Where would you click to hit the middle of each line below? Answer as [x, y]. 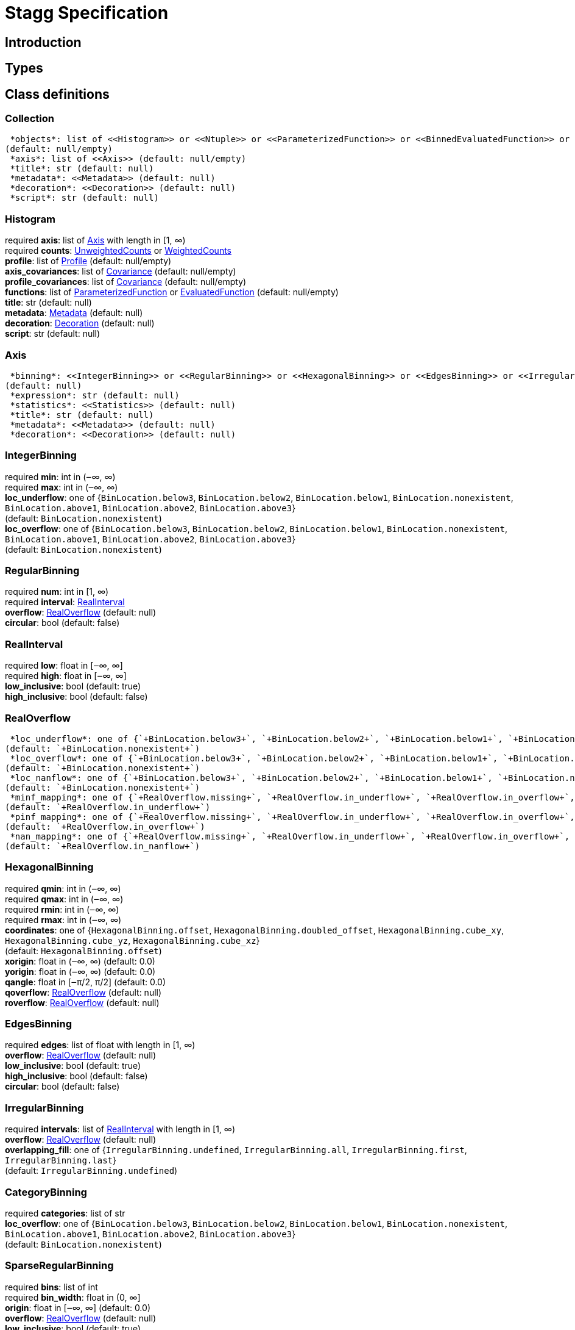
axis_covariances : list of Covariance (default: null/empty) [121, 271]
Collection [30, 119]
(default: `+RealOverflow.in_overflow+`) [105, 826]
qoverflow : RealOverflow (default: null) [83, 992]
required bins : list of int [51, 1287]
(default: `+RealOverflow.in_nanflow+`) [103, 846]
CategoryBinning [46, 1192]
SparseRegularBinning [59, 1266]
